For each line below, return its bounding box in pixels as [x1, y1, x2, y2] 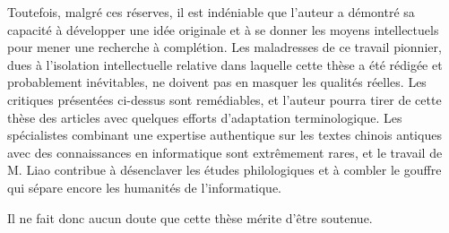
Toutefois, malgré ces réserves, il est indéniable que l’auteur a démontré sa [7, 3, 415, 21]
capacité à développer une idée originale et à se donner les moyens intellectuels [7, 20, 439, 39]
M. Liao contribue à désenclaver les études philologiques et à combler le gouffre [7, 160, 442, 179]
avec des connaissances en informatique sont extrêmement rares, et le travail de [7, 142, 443, 161]
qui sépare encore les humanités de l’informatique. [7, 177, 282, 196]
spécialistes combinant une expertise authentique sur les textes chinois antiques [7, 125, 442, 144]
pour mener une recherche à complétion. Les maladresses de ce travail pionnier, [7, 38, 442, 56]
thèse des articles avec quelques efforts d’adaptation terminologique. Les [7, 108, 402, 126]
